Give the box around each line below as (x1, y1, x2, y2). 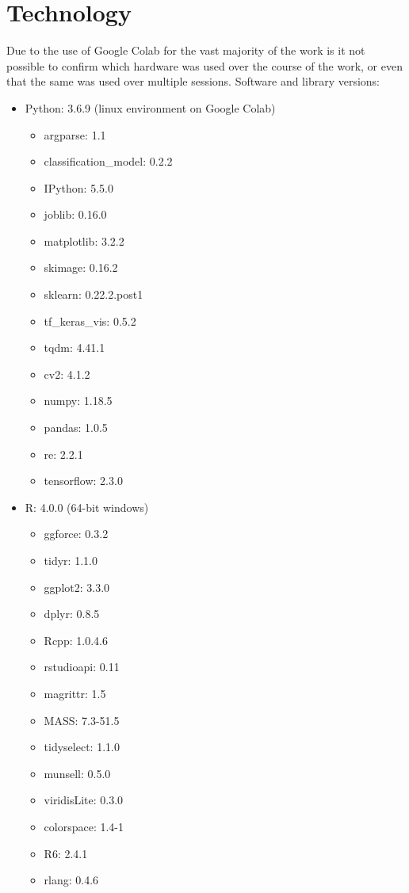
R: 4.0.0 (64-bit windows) (25, 498, 149, 515)
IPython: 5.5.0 (44, 179, 113, 196)
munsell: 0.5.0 (44, 765, 111, 781)
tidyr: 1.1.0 (44, 552, 97, 568)
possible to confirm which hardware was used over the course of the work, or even (6, 57, 403, 74)
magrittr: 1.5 (44, 685, 106, 701)
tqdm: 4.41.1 (44, 339, 105, 356)
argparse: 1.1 (44, 126, 106, 143)
